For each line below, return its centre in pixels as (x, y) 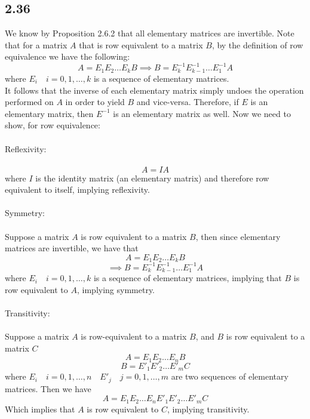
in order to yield (95, 102)
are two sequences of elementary (230, 376)
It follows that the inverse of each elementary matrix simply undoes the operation (154, 90)
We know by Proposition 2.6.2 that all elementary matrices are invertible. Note (150, 33)
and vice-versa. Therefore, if (188, 102)
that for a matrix (36, 44)
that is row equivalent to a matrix (141, 44)
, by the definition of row (257, 44)
